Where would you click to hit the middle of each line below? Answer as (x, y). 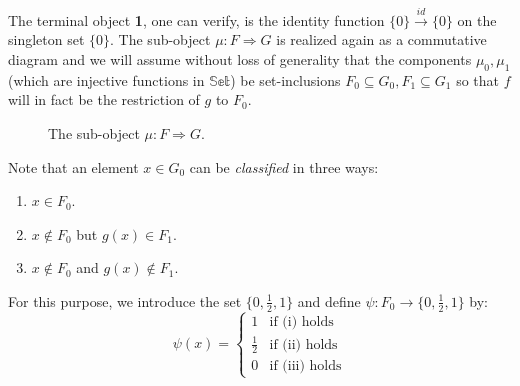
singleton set (46, 39)
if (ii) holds (303, 344)
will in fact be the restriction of (104, 99)
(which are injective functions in (106, 79)
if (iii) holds (305, 366)
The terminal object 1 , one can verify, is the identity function (196, 19)
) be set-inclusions (285, 79)
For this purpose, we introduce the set (125, 300)
